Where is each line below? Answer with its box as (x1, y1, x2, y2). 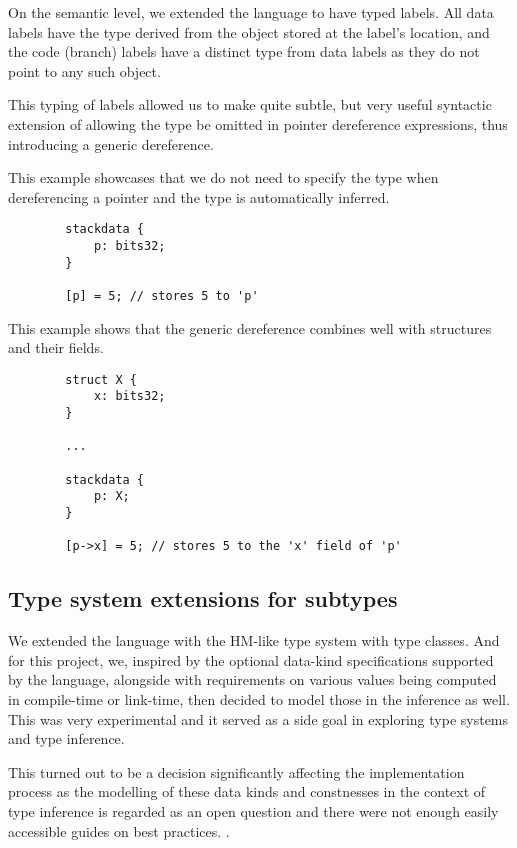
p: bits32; (93, 239, 166, 253)
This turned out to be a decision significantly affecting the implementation (8, 761, 465, 782)
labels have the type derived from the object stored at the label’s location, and (8, 21, 490, 42)
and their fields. (8, 337, 104, 358)
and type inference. (8, 728, 125, 749)
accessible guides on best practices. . (8, 820, 230, 841)
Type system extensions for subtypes (8, 583, 398, 614)
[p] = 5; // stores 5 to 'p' (65, 288, 259, 303)
